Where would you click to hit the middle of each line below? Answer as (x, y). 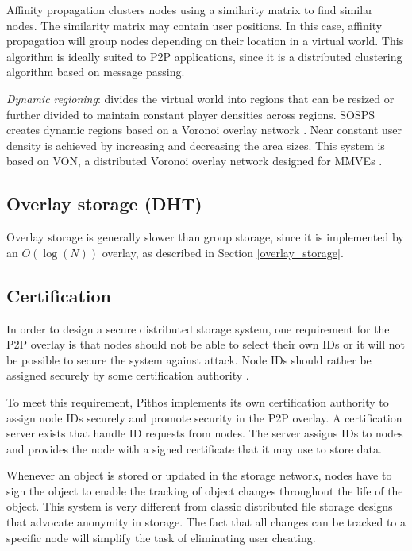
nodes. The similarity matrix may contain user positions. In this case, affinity (194, 25)
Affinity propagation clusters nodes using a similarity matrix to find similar (190, 10)
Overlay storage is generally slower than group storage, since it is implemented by (205, 237)
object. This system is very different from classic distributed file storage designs (200, 506)
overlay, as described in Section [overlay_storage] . (223, 252)
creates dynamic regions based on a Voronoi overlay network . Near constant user (204, 130)
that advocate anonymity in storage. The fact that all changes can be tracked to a (206, 522)
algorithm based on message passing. (96, 72)
